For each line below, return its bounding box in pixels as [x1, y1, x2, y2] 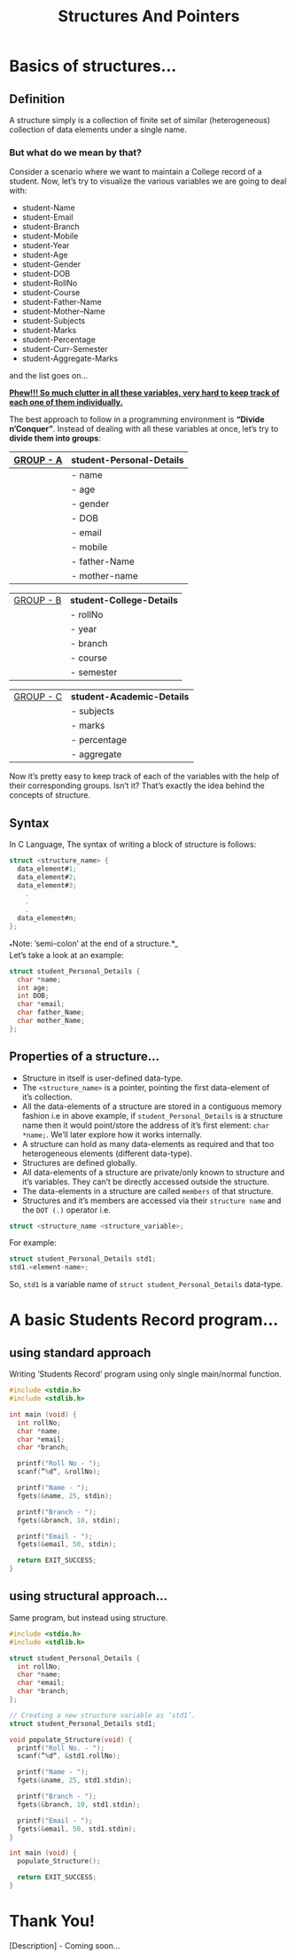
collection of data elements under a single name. [9, 124, 188, 135]
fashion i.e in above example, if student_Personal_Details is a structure [21, 1110, 283, 1121]
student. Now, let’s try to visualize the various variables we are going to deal [9, 176, 287, 187]
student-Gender [21, 259, 82, 269]
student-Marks [21, 325, 77, 336]
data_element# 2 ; [17, 872, 77, 881]
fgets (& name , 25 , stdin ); [17, 1491, 113, 1500]
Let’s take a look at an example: [9, 949, 124, 960]
